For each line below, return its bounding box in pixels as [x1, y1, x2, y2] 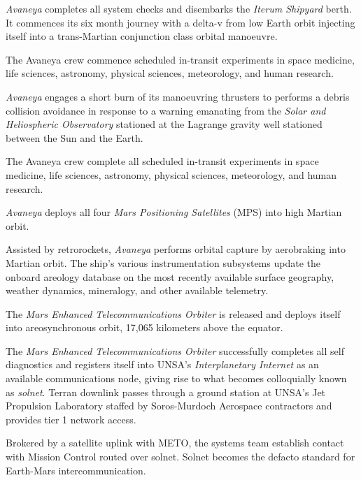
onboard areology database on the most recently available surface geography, [6, 269, 334, 284]
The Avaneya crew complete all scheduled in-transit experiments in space [6, 154, 319, 168]
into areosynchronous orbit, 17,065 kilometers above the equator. [6, 320, 283, 335]
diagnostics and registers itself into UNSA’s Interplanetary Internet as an [6, 357, 319, 372]
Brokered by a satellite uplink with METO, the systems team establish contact [6, 435, 344, 450]
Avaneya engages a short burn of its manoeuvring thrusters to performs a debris [6, 89, 350, 103]
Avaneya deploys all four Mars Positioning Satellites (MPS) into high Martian [6, 205, 342, 219]
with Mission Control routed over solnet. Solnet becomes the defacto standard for [6, 449, 355, 464]
